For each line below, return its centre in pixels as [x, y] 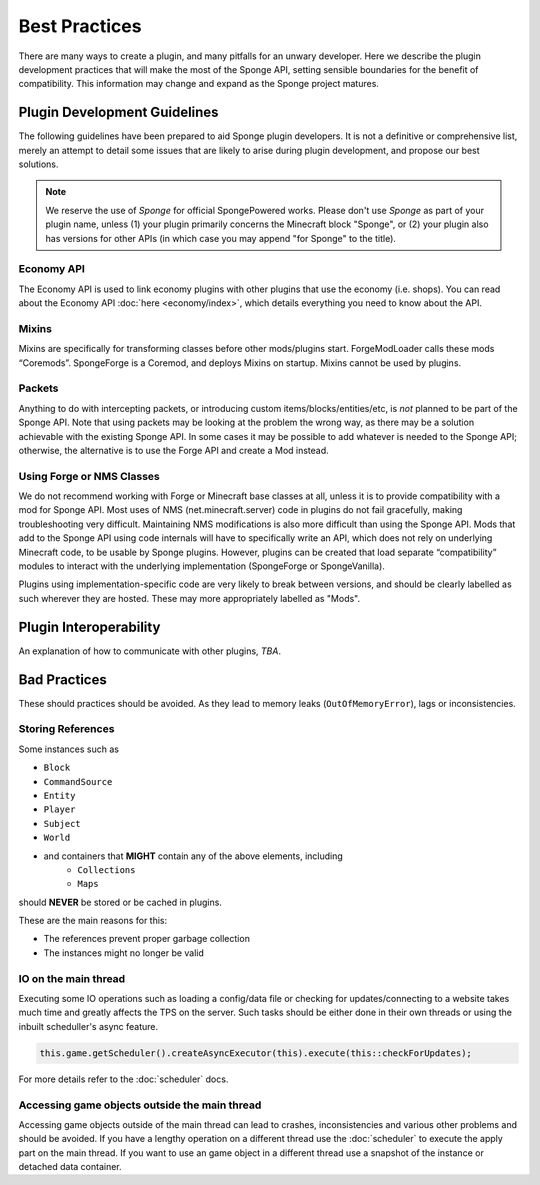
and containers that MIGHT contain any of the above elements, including [193, 856]
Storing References [66, 729]
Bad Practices [62, 679]
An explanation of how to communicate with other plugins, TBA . [150, 651]
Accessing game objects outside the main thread [140, 1105]
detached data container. [70, 1167]
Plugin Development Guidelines [118, 112]
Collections [106, 869]
